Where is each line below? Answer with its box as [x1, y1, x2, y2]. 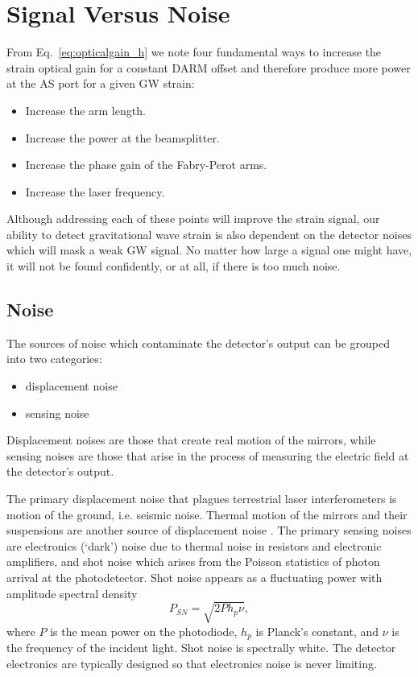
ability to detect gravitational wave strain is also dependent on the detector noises [6, 225, 412, 242]
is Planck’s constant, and [255, 622, 379, 639]
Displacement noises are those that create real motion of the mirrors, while [6, 431, 376, 448]
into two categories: [6, 350, 102, 367]
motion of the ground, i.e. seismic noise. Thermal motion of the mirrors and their [6, 506, 408, 522]
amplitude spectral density [6, 584, 138, 601]
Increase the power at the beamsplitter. [25, 129, 220, 146]
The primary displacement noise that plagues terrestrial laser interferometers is [6, 490, 397, 507]
